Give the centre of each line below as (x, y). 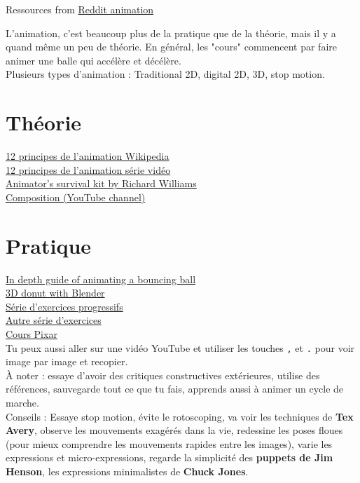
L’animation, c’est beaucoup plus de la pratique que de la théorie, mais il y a (171, 33)
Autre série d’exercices (54, 320)
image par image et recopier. (67, 361)
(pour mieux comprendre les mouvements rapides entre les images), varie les (169, 443)
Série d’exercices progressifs (64, 306)
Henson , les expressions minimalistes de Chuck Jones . (127, 471)
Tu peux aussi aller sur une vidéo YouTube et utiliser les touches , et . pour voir (180, 347)
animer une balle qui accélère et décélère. (94, 60)
